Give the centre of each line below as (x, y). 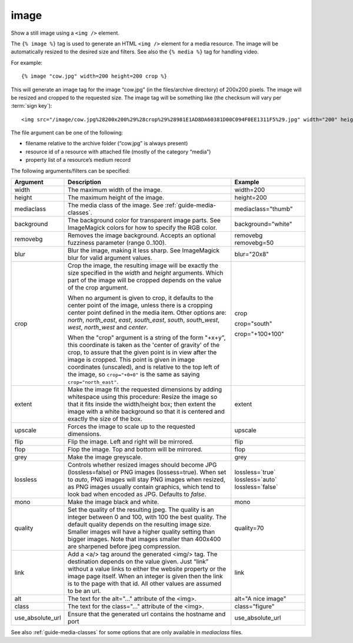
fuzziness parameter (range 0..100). (117, 243)
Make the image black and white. (114, 502)
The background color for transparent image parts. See (144, 221)
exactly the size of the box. (105, 419)
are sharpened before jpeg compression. (124, 547)
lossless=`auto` (256, 479)
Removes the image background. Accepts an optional (142, 235)
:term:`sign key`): (31, 106)
